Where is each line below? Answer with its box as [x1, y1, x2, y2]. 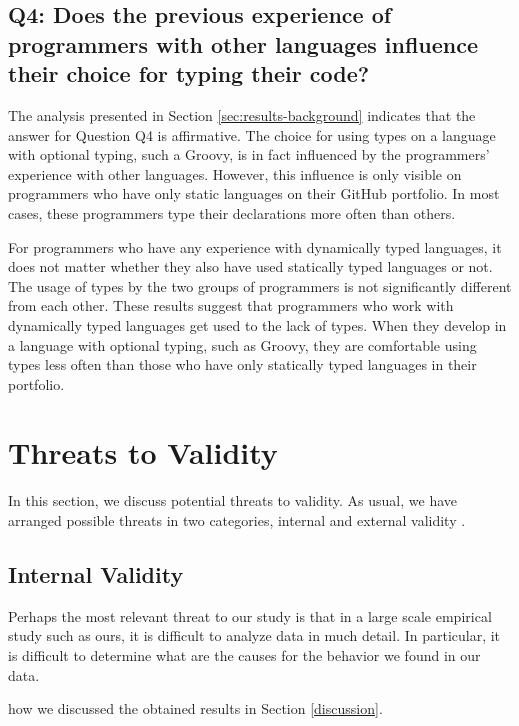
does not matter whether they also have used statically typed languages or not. [8, 256, 493, 277]
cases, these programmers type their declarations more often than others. [8, 202, 456, 223]
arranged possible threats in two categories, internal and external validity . [8, 510, 466, 531]
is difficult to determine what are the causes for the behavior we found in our [8, 645, 481, 665]
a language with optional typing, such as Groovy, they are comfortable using [8, 334, 477, 355]
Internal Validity [8, 559, 184, 589]
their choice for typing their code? [8, 58, 370, 89]
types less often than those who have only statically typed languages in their [8, 354, 477, 375]
